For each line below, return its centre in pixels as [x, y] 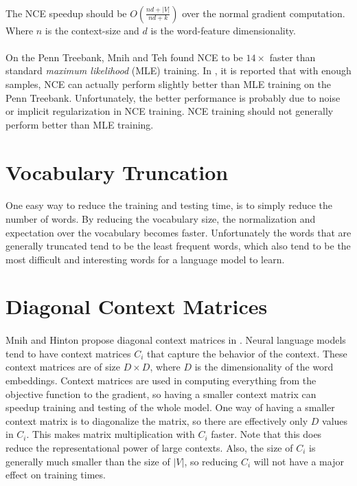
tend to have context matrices [68, 353]
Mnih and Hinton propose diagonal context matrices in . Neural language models [176, 340]
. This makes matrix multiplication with [111, 434]
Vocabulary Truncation [117, 172]
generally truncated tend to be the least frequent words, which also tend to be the [178, 246]
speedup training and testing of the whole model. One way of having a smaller [170, 407]
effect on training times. [56, 475]
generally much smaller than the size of [88, 461]
